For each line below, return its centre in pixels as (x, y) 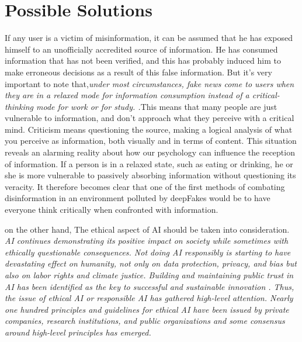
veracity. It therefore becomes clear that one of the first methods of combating (145, 186)
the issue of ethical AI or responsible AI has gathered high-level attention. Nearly (149, 298)
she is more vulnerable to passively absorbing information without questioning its (150, 175)
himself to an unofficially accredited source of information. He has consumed (141, 49)
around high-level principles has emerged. (78, 332)
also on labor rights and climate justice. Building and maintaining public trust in (149, 275)
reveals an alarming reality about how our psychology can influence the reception (150, 152)
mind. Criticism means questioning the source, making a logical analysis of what (149, 129)
